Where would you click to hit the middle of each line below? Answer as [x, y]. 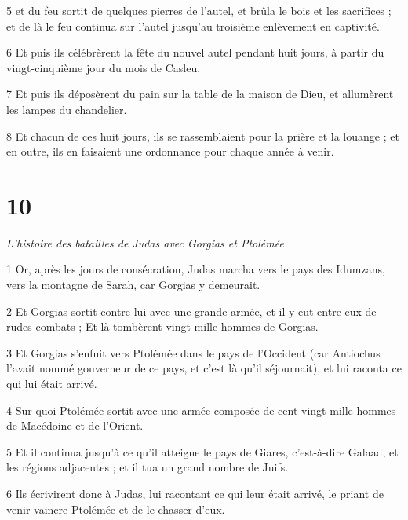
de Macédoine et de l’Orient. [75, 425]
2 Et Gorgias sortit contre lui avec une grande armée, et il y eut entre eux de [191, 311]
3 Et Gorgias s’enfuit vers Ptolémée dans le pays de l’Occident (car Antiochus [193, 352]
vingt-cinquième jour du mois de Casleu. [104, 67]
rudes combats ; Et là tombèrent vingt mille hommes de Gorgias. [162, 326]
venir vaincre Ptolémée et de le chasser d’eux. [116, 509]
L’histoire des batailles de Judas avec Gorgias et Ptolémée [145, 242]
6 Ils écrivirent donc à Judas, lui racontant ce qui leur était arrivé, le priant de [195, 493]
